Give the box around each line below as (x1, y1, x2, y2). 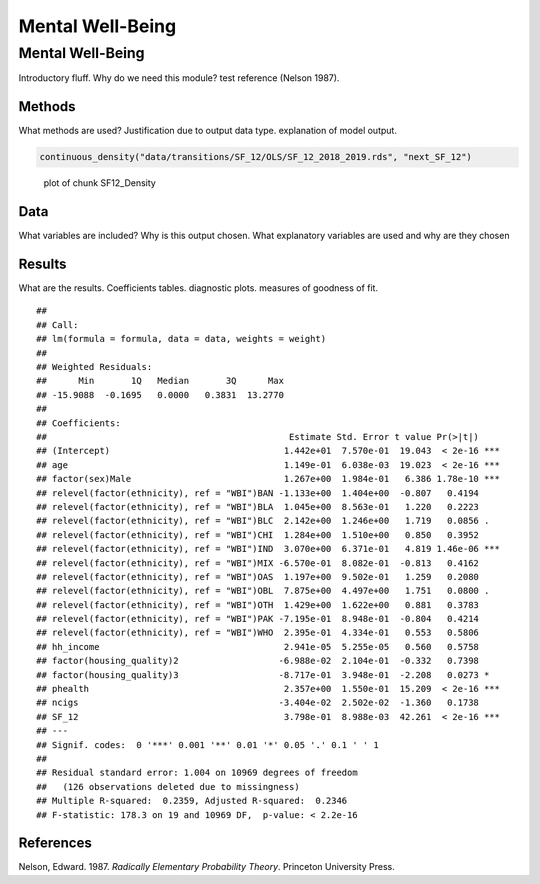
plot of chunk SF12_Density (43, 177, 157, 189)
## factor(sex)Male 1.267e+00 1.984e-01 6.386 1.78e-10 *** (36, 473, 500, 485)
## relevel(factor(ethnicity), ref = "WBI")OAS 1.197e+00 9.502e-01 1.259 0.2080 (36, 571, 480, 582)
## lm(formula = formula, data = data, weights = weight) (36, 333, 327, 345)
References (18, 835, 92, 852)
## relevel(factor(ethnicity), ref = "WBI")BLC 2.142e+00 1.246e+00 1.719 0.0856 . (36, 515, 490, 527)
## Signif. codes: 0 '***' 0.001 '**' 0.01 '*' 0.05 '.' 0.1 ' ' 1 (36, 739, 379, 750)
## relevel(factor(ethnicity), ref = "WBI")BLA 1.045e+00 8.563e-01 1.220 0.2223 (36, 501, 480, 512)
